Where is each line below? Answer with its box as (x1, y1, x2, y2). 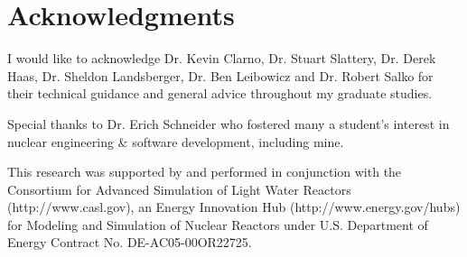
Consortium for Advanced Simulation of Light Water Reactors (7, 179, 351, 198)
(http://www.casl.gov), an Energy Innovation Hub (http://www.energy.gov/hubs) (7, 197, 461, 216)
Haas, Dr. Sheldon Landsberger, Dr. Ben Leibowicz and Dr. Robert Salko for (7, 66, 434, 85)
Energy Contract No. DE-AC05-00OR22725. (7, 233, 252, 252)
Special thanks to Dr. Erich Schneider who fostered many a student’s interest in (7, 114, 450, 133)
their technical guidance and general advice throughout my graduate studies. (7, 84, 433, 103)
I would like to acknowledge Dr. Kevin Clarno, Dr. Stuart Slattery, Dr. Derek (7, 49, 436, 68)
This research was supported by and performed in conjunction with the (7, 162, 402, 181)
